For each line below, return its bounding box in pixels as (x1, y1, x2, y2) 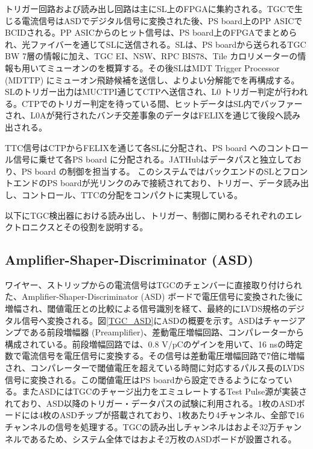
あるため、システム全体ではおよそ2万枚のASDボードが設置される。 (30, 432, 297, 445)
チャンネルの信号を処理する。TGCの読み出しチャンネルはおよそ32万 (5, 421, 277, 433)
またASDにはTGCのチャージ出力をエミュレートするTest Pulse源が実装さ (21, 385, 308, 398)
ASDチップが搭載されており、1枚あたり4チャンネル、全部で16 (59, 409, 305, 421)
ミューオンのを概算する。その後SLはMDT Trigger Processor (46, 61, 280, 74)
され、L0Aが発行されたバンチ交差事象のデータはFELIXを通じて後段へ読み (5, 109, 301, 121)
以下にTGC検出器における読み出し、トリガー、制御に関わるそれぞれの (5, 208, 286, 221)
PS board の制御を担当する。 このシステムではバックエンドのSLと (21, 164, 283, 177)
